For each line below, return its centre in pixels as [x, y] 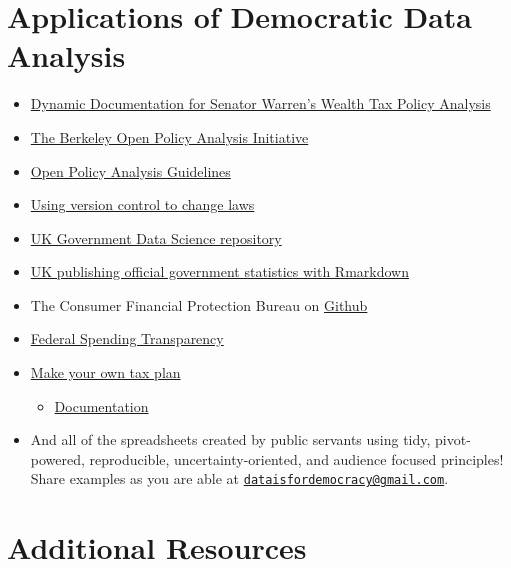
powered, [57, 458]
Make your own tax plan [105, 372]
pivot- [453, 439]
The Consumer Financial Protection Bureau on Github [199, 304]
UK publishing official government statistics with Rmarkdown [219, 271]
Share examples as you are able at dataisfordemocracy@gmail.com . [239, 478]
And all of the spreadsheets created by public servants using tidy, [230, 439]
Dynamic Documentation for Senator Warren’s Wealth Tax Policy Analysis [260, 103]
